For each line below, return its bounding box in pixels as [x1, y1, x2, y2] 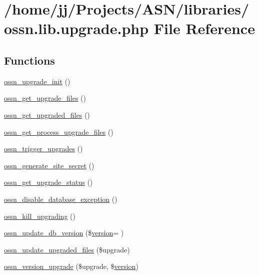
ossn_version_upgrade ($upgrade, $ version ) [4, 261, 138, 271]
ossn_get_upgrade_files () [4, 93, 86, 103]
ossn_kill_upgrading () [4, 210, 75, 221]
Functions [4, 52, 55, 68]
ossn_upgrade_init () [4, 76, 70, 86]
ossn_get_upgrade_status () [4, 177, 93, 187]
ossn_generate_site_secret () [4, 160, 94, 170]
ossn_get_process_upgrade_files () [4, 126, 113, 137]
